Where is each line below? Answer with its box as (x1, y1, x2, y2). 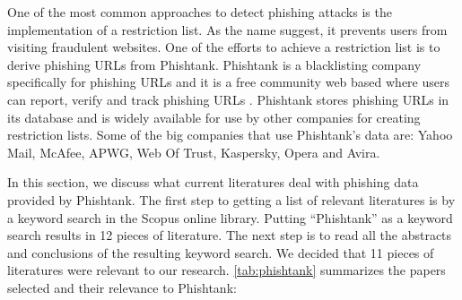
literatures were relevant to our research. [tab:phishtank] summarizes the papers (7, 261, 446, 279)
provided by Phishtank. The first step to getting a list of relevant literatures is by (7, 190, 456, 209)
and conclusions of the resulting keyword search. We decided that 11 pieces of (7, 243, 434, 261)
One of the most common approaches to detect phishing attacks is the (7, 3, 392, 21)
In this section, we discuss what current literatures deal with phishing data (7, 173, 419, 192)
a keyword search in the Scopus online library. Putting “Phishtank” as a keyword (7, 208, 453, 227)
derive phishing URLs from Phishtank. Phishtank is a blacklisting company (7, 55, 422, 73)
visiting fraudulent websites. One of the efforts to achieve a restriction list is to (7, 38, 440, 56)
